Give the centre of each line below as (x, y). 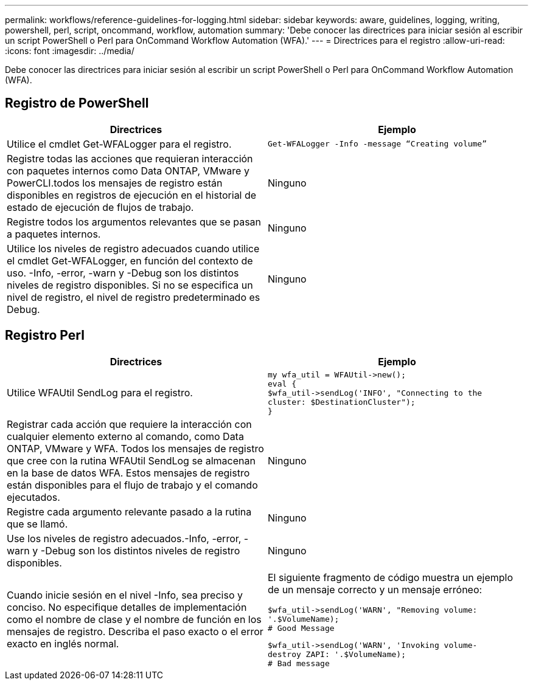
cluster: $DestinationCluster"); (342, 402)
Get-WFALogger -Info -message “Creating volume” (378, 144)
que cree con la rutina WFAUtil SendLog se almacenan (131, 460)
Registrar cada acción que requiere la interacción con (129, 424)
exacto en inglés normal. (63, 644)
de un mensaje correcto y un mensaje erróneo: (375, 589)
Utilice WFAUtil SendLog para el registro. (100, 393)
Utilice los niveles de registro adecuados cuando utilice (133, 248)
